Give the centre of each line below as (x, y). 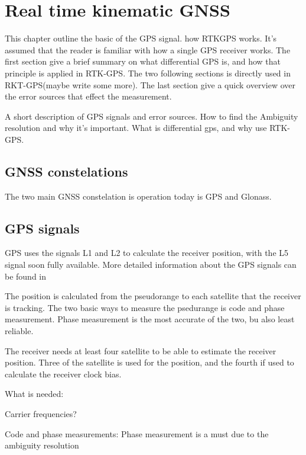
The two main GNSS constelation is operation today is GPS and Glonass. (138, 196)
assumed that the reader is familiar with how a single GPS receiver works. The (148, 49)
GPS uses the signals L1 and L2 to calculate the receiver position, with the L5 (147, 253)
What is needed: (34, 394)
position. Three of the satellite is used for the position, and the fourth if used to (149, 362)
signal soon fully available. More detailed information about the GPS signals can (151, 265)
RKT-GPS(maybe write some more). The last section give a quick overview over (150, 84)
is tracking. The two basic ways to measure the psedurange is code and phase (145, 307)
